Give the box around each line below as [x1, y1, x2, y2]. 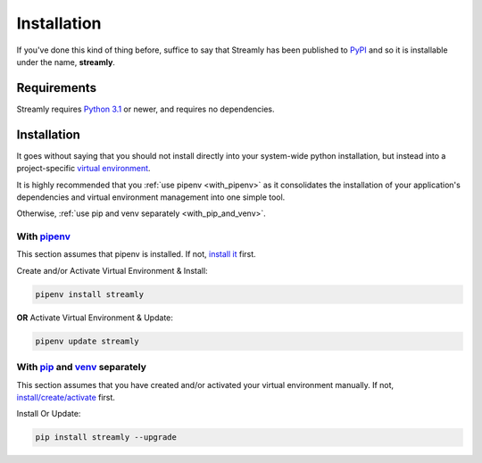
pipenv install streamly [35, 289, 145, 299]
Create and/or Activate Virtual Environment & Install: [16, 265, 209, 276]
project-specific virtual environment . [16, 163, 151, 174]
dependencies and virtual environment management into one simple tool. [16, 192, 286, 203]
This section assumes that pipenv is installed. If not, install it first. [16, 249, 256, 260]
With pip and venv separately [16, 361, 147, 374]
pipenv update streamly [35, 335, 140, 346]
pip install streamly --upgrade [35, 433, 178, 442]
